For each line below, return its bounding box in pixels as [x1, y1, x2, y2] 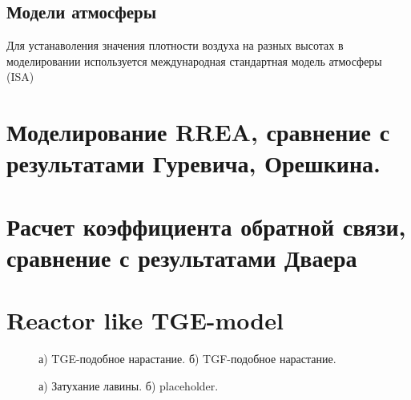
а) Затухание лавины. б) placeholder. [38, 377, 219, 394]
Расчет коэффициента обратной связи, [6, 209, 406, 242]
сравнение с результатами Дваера [6, 240, 357, 273]
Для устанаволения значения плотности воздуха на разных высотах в [6, 37, 344, 54]
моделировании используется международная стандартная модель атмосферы [6, 52, 382, 69]
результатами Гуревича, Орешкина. [6, 147, 381, 180]
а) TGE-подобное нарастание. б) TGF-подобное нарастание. [38, 350, 336, 367]
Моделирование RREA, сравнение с [6, 115, 390, 148]
